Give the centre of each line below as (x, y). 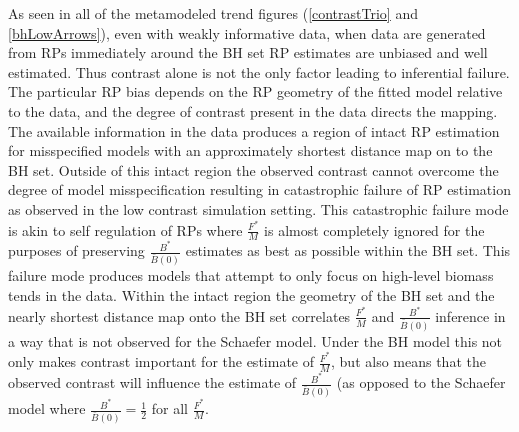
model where (47, 408)
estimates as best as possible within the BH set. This (348, 250)
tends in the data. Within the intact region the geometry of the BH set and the (251, 295)
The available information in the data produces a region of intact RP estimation (254, 130)
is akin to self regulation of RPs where (125, 229)
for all (170, 408)
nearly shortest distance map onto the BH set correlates (179, 315)
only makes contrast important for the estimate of (161, 361)
